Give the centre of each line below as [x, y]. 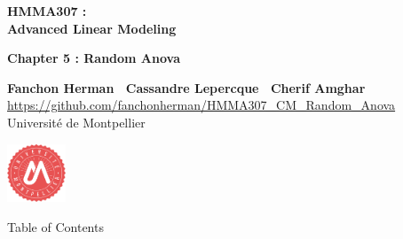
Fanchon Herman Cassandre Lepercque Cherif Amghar [186, 87]
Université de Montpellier [76, 122]
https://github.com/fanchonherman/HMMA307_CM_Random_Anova [201, 105]
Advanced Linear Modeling [92, 28]
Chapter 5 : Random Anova [94, 58]
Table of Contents [55, 226]
